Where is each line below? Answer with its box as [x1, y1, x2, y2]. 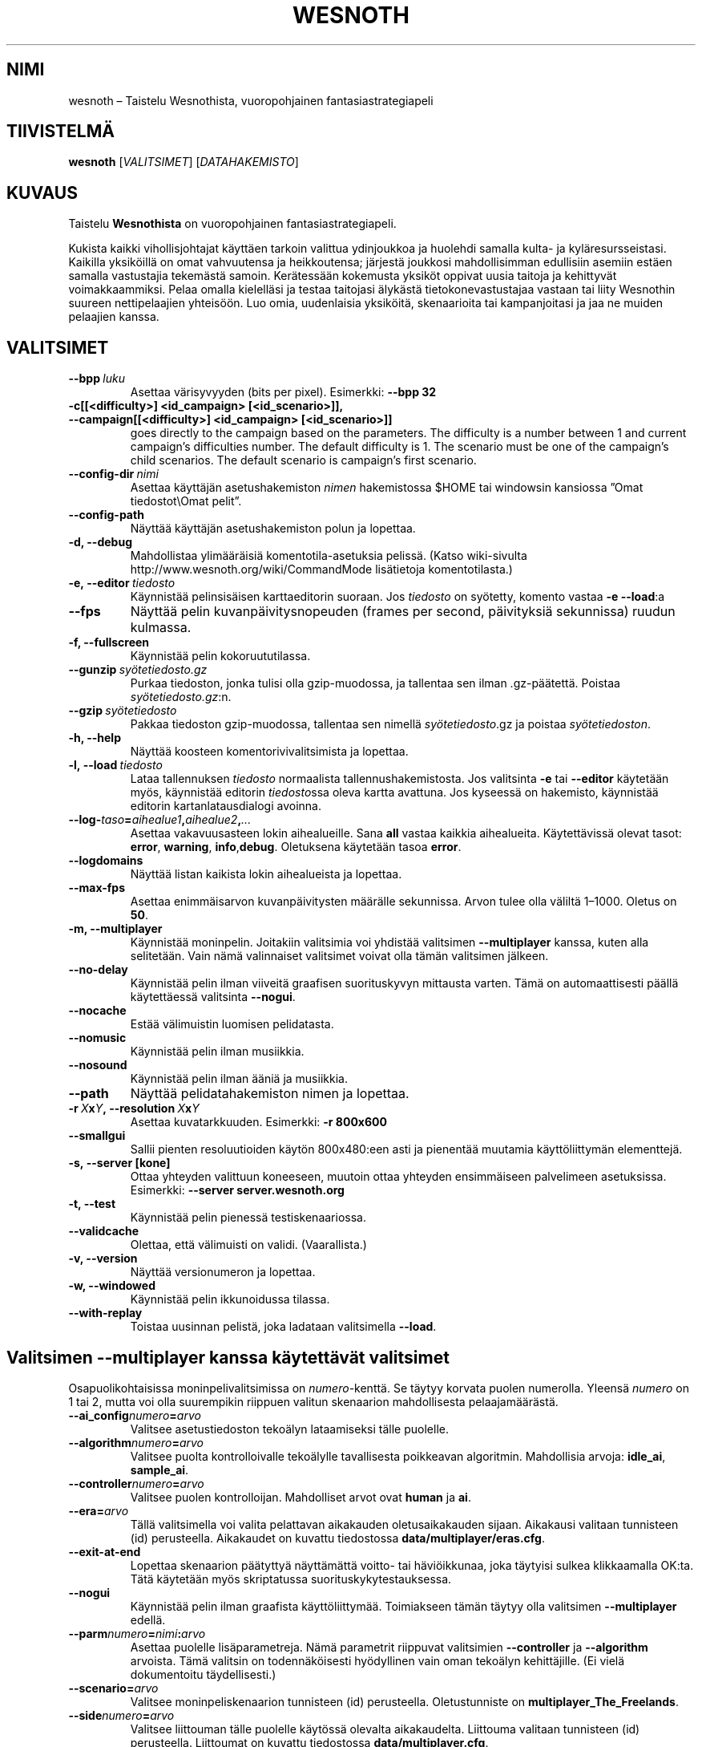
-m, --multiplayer [68, 922, 163, 936]
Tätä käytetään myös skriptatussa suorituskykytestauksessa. [130, 1571, 452, 1586]
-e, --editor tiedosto [68, 576, 175, 590]
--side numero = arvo [68, 1708, 175, 1722]
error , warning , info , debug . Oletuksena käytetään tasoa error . [130, 840, 462, 854]
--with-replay [68, 1306, 143, 1320]
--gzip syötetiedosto [68, 703, 177, 718]
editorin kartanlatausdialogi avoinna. [130, 799, 322, 813]
